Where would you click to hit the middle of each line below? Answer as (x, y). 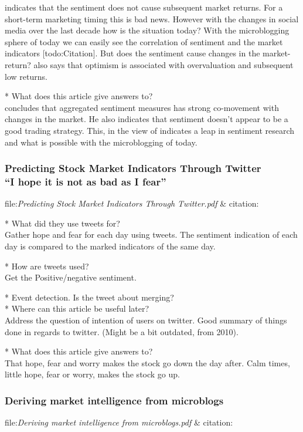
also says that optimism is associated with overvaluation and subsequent (164, 64)
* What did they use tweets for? (62, 223)
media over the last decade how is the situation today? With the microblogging (147, 30)
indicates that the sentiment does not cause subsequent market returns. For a (144, 7)
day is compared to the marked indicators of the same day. (110, 246)
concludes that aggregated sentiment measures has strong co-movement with (142, 107)
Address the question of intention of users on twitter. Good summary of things (146, 320)
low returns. (26, 76)
